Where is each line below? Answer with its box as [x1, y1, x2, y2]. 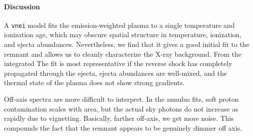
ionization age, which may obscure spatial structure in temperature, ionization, [4, 29, 242, 40]
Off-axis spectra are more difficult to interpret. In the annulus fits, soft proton [4, 94, 239, 104]
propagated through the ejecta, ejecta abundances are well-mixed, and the [4, 68, 227, 78]
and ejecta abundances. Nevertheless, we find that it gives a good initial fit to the [4, 39, 250, 49]
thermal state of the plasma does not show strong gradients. [4, 77, 185, 88]
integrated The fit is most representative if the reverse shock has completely [4, 58, 232, 68]
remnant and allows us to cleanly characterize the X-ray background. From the [4, 48, 242, 59]
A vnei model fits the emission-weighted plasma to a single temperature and [4, 20, 235, 30]
